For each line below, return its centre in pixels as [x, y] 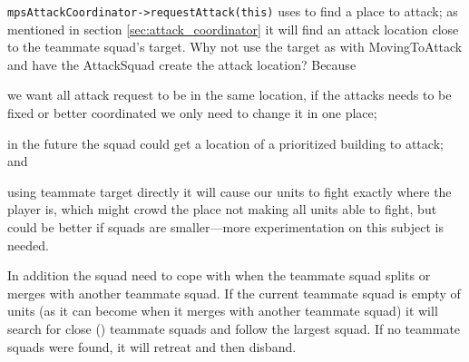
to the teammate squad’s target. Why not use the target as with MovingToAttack [235, 47]
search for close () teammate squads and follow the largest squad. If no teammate [234, 328]
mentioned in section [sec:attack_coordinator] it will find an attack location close [233, 29]
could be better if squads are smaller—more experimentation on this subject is [225, 227]
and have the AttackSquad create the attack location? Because [182, 64]
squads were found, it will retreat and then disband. [152, 346]
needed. [28, 245]
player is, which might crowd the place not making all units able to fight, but [222, 209]
